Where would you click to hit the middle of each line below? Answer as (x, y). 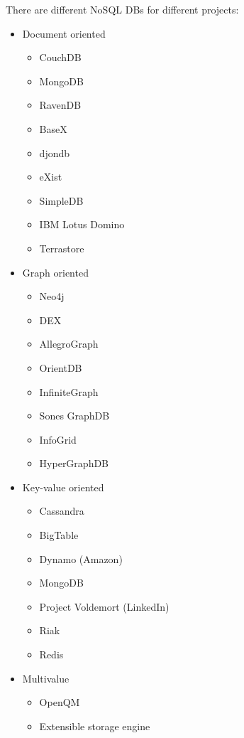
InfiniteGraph (69, 391)
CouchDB (60, 57)
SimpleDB (61, 200)
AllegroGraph (69, 344)
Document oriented (64, 33)
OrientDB (61, 367)
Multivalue (46, 678)
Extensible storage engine (95, 726)
